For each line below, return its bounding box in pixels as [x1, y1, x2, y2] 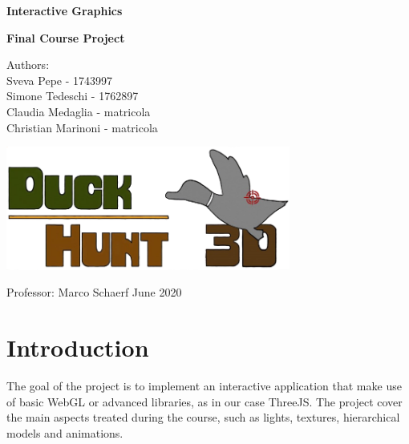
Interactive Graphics [6, 2, 123, 18]
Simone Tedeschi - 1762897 [6, 87, 139, 104]
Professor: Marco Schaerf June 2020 [6, 284, 182, 301]
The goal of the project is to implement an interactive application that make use [6, 377, 402, 394]
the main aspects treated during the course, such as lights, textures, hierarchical [6, 409, 400, 426]
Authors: [6, 56, 50, 73]
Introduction [6, 331, 149, 364]
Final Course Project [6, 29, 125, 46]
